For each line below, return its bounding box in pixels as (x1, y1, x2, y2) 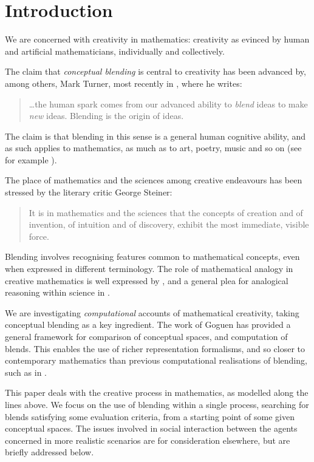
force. (29, 229, 49, 242)
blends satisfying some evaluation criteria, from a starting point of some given (5, 410, 295, 423)
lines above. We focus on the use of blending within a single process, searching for (5, 398, 309, 410)
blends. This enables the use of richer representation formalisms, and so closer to (5, 342, 305, 355)
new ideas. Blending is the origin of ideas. (29, 109, 184, 122)
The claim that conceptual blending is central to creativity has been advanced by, (5, 65, 306, 78)
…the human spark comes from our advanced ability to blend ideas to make (29, 97, 308, 110)
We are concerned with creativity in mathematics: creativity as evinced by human (5, 33, 310, 46)
